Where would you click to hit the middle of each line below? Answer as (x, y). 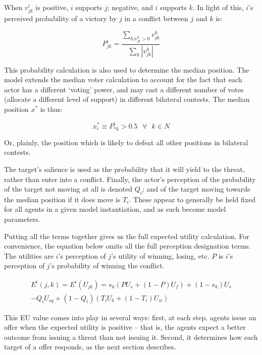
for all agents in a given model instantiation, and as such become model (115, 209)
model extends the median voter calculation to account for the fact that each (123, 79)
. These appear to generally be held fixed (192, 199)
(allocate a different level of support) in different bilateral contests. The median (127, 99)
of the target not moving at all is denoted (68, 189)
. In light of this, (218, 7)
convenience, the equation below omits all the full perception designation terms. (127, 246)
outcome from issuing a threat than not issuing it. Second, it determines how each (131, 337)
